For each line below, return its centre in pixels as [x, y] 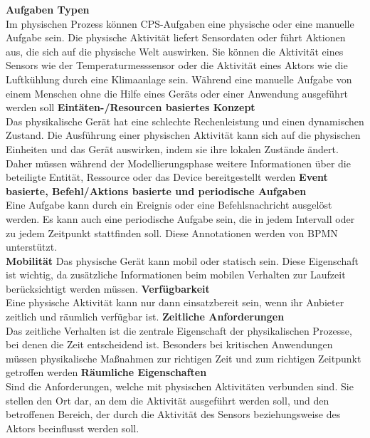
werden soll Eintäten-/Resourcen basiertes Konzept [131, 107]
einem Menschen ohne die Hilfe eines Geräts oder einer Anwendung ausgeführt [177, 93]
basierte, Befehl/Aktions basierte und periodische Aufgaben [156, 191]
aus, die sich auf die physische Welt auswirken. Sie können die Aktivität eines [175, 51]
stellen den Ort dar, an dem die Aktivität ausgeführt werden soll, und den [168, 400]
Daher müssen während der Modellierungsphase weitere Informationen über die [178, 163]
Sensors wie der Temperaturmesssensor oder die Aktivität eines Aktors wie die [177, 65]
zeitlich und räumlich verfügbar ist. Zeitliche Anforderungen [145, 317]
